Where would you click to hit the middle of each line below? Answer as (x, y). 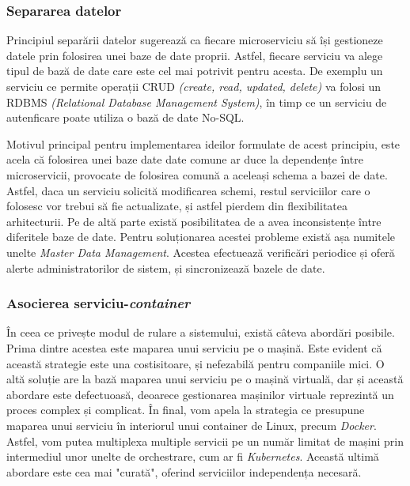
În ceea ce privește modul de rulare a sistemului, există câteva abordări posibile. (201, 332)
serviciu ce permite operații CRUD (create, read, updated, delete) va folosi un (194, 86)
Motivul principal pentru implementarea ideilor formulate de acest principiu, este (203, 143)
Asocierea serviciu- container (99, 303)
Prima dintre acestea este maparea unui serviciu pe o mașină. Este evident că (194, 347)
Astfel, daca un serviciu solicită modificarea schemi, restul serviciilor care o (188, 190)
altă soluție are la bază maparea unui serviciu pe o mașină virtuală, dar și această (205, 379)
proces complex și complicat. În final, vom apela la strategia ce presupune (186, 410)
